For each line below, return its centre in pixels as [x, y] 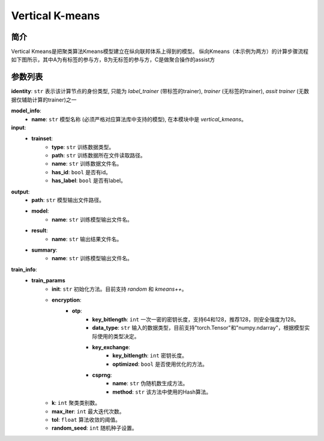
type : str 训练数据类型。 [83, 147]
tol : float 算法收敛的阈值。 [86, 420]
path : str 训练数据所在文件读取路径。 [99, 156]
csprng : [102, 375]
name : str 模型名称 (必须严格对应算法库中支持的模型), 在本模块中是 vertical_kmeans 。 [139, 119]
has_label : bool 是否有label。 [89, 181]
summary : [44, 250]
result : [40, 231]
